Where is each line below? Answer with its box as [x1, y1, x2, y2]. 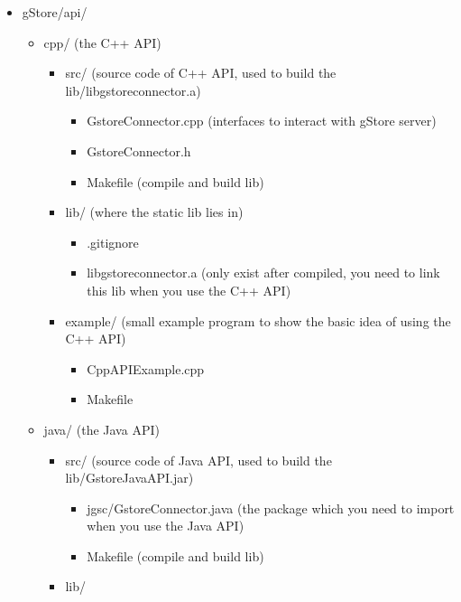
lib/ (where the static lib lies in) [65, 202, 244, 221]
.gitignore [87, 232, 139, 251]
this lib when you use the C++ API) [87, 280, 291, 299]
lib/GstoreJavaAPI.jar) [65, 468, 194, 487]
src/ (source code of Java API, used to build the [65, 450, 332, 469]
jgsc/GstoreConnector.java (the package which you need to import [87, 498, 455, 517]
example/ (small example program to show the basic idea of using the [65, 311, 451, 330]
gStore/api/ [22, 3, 88, 21]
